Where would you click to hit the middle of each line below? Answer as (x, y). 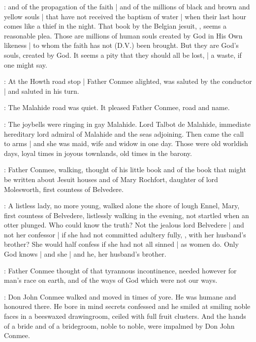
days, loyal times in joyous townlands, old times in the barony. (98, 153)
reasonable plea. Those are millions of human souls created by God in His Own (123, 35)
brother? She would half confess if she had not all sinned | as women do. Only (121, 244)
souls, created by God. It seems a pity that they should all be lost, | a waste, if (123, 55)
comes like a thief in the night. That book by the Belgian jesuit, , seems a (115, 26)
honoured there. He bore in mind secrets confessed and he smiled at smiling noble (127, 306)
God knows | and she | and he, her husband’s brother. (85, 254)
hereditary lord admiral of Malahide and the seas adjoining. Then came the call (124, 133)
